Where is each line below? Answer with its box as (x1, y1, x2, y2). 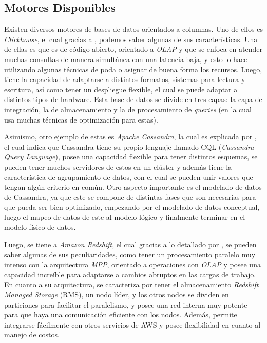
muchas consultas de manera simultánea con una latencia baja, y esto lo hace (4, 53, 247, 64)
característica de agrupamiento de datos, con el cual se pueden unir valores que (4, 171, 253, 182)
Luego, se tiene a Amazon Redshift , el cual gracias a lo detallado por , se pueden (4, 239, 257, 250)
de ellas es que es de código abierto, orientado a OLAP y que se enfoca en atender (4, 44, 262, 54)
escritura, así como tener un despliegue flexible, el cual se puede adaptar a (4, 84, 238, 94)
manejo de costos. (4, 329, 60, 340)
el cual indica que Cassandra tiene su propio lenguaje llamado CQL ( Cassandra (4, 141, 254, 152)
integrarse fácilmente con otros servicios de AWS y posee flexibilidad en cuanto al (4, 319, 261, 330)
